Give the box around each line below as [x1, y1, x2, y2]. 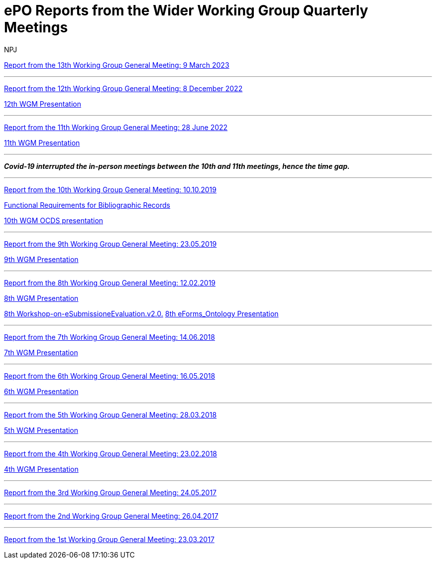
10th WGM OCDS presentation [4, 216, 104, 225]
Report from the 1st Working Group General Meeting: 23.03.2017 [4, 535, 215, 544]
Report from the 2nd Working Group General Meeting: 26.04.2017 [4, 511, 218, 520]
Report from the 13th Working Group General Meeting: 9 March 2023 [4, 60, 229, 69]
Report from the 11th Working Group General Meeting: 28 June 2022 [4, 123, 228, 132]
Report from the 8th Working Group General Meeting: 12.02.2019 [4, 278, 216, 287]
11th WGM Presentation [4, 138, 80, 147]
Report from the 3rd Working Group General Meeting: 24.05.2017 [4, 488, 217, 497]
